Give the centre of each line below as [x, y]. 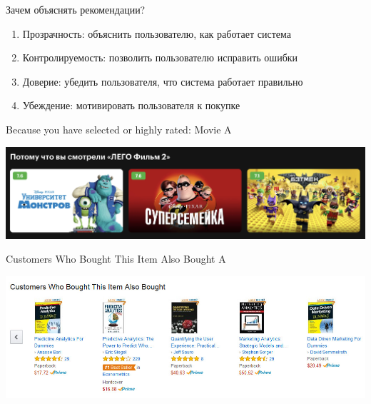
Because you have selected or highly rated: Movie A [119, 129]
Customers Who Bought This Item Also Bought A [116, 259]
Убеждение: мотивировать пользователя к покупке [131, 105]
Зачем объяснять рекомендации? [76, 9]
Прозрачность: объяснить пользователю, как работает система [157, 33]
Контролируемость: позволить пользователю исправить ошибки [160, 57]
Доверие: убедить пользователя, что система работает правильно [163, 81]
